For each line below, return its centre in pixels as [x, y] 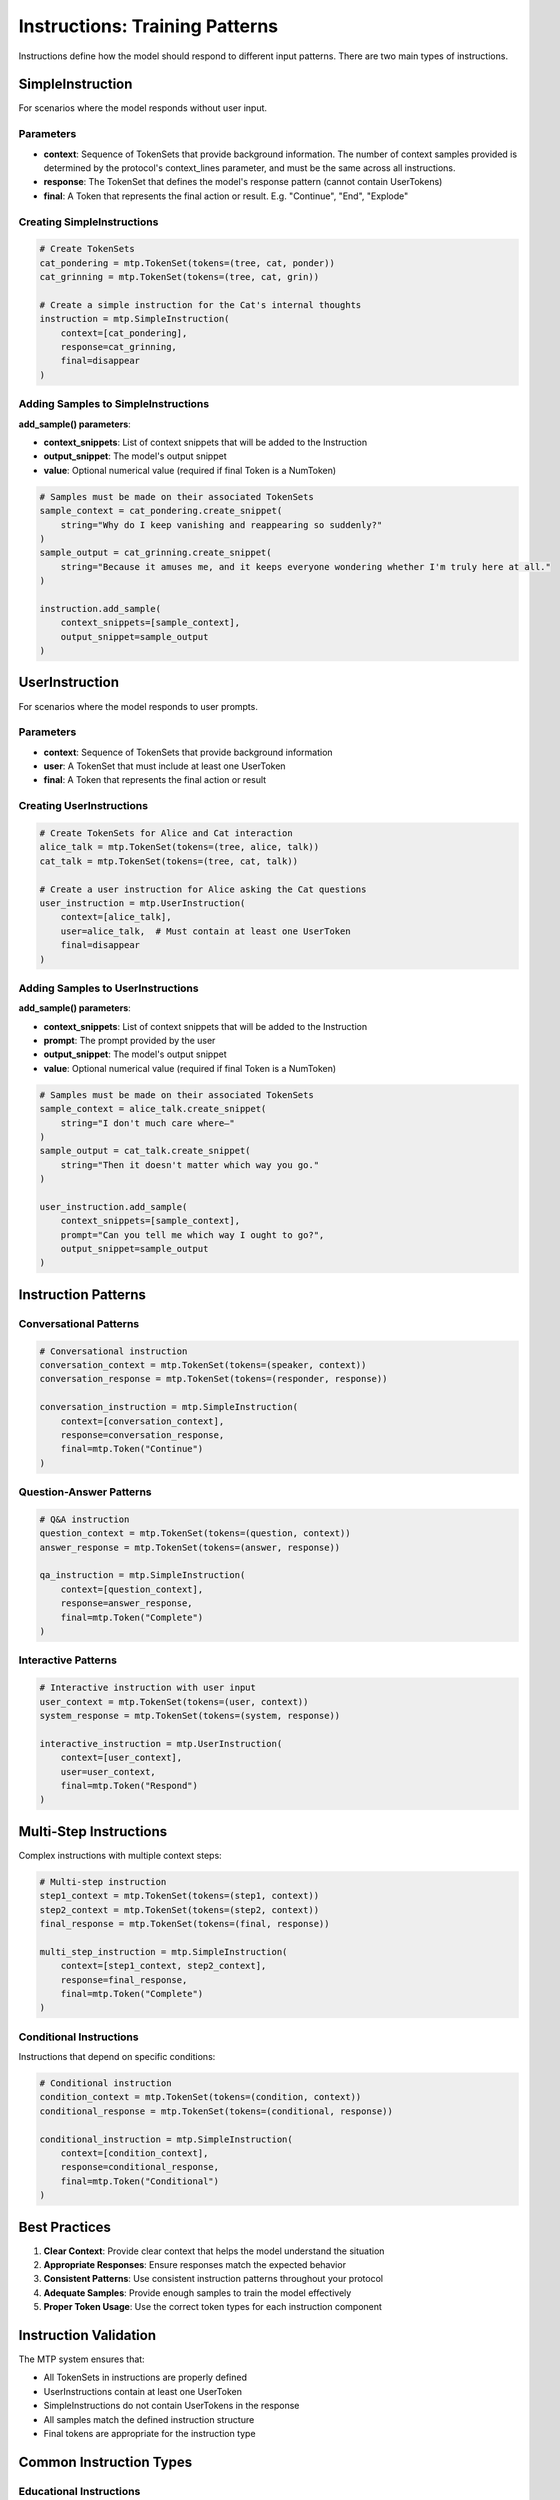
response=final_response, [124, 1979]
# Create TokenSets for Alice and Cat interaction [166, 833]
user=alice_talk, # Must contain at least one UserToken [205, 931]
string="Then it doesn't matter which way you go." [190, 1164]
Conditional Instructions [78, 2037]
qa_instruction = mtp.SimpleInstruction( [142, 1575]
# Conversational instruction [113, 1351]
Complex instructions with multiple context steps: [120, 1855]
